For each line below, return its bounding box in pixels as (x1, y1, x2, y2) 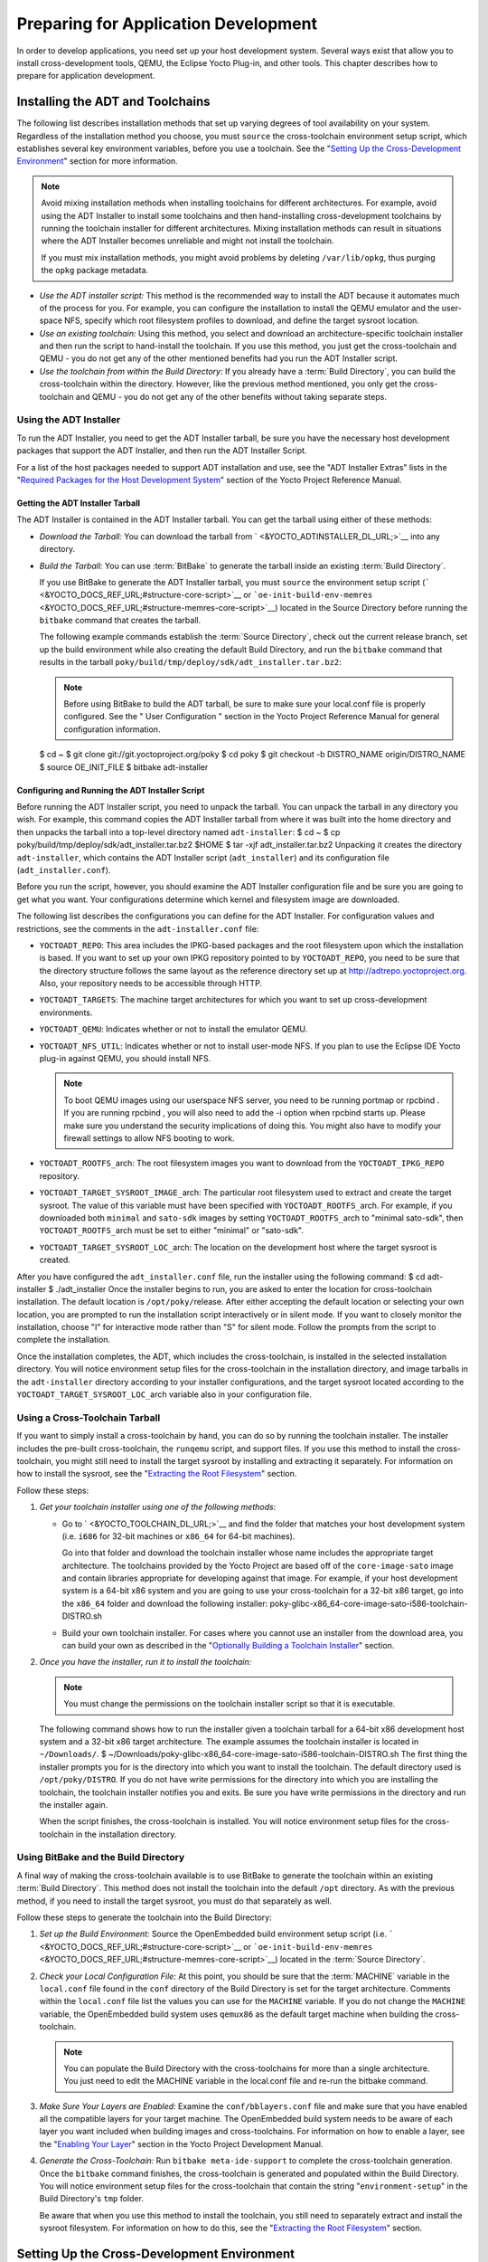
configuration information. (63, 724, 161, 735)
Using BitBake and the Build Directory (16, 1851, 185, 1864)
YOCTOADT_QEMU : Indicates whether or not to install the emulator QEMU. (39, 1023, 308, 1035)
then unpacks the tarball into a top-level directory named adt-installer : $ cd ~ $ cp (16, 826, 341, 837)
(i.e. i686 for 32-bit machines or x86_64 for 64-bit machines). (61, 1530, 296, 1542)
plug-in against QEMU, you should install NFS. (39, 1053, 211, 1064)
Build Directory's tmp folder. (39, 2193, 145, 2204)
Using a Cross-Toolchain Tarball (16, 1411, 161, 1424)
